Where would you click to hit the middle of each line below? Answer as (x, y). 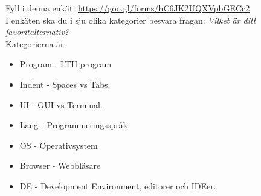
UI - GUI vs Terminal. (61, 104)
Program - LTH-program (66, 64)
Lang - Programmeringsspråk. (75, 125)
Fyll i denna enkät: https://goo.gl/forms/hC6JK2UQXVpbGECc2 (128, 8)
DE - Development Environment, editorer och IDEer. (118, 185)
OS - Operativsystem (59, 145)
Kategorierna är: (36, 43)
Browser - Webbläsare (60, 165)
